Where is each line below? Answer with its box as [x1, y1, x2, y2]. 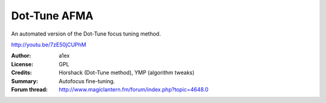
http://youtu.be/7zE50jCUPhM [11, 41, 87, 48]
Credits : [11, 69, 33, 76]
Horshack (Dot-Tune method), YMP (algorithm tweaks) [59, 69, 195, 76]
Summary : [11, 77, 39, 84]
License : [11, 60, 33, 67]
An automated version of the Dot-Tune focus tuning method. [11, 30, 161, 37]
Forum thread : [11, 86, 48, 93]
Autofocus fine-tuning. [59, 77, 115, 84]
